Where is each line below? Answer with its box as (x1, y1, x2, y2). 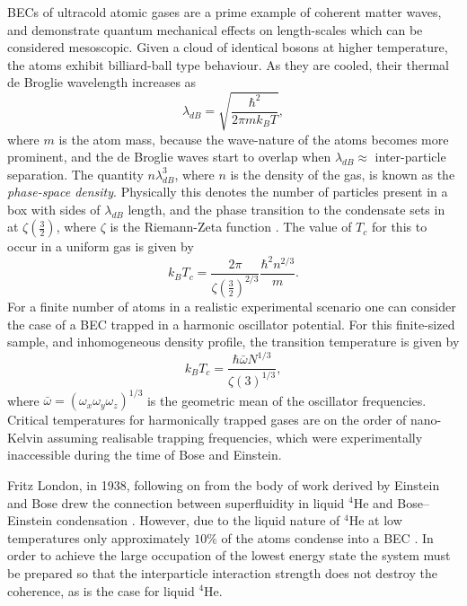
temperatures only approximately (7, 528, 190, 547)
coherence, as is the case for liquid (7, 581, 195, 600)
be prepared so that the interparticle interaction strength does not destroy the (7, 563, 437, 582)
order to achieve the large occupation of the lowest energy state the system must (7, 546, 451, 565)
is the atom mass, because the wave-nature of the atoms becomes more (58, 129, 449, 148)
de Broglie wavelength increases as (7, 73, 197, 92)
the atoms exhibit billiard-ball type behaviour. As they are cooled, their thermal (7, 55, 449, 74)
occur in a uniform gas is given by (7, 237, 194, 256)
